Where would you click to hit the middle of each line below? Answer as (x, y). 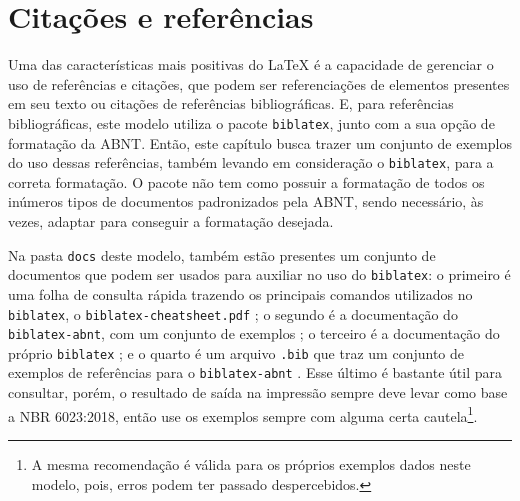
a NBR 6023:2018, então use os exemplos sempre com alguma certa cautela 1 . (243, 414)
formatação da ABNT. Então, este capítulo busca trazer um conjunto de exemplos (260, 142)
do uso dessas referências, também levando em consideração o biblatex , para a (251, 162)
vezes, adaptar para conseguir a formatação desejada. (171, 221)
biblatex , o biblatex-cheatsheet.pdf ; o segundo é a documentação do (233, 313)
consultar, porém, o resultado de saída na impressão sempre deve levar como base (258, 392)
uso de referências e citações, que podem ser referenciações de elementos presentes (259, 83)
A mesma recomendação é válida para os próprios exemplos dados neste (251, 463)
